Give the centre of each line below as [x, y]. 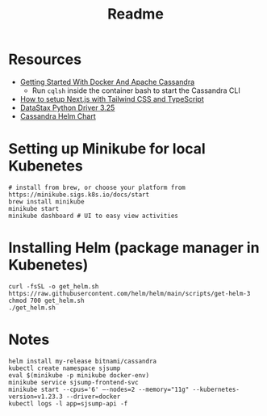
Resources [45, 59]
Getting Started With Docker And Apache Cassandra [107, 82]
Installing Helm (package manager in [134, 248]
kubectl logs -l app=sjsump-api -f [68, 403]
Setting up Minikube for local [107, 149]
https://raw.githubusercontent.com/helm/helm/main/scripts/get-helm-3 [129, 293]
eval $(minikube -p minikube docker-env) [79, 375]
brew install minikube [46, 202]
